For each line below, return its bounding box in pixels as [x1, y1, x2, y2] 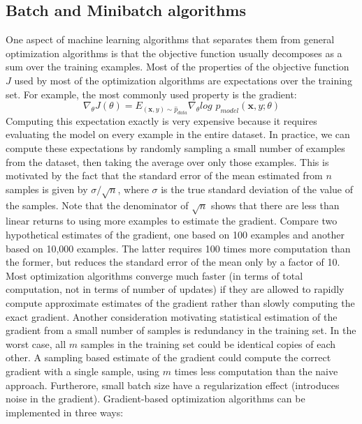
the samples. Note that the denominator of [6, 197, 189, 212]
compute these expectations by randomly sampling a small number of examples [6, 141, 345, 156]
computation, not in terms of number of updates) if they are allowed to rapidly [6, 282, 345, 296]
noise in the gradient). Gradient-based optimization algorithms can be [6, 391, 305, 406]
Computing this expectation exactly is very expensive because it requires [6, 113, 317, 128]
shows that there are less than [211, 197, 340, 212]
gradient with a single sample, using [6, 363, 159, 378]
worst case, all [6, 336, 66, 351]
